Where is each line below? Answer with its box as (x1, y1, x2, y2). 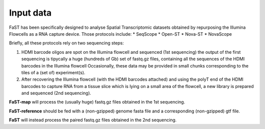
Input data (9, 7, 52, 18)
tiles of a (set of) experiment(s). (21, 69, 85, 75)
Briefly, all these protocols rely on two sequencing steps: (9, 40, 124, 46)
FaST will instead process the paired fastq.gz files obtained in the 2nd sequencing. (9, 117, 177, 123)
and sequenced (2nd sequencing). (21, 90, 91, 96)
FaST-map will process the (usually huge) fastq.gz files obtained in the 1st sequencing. (9, 99, 185, 105)
